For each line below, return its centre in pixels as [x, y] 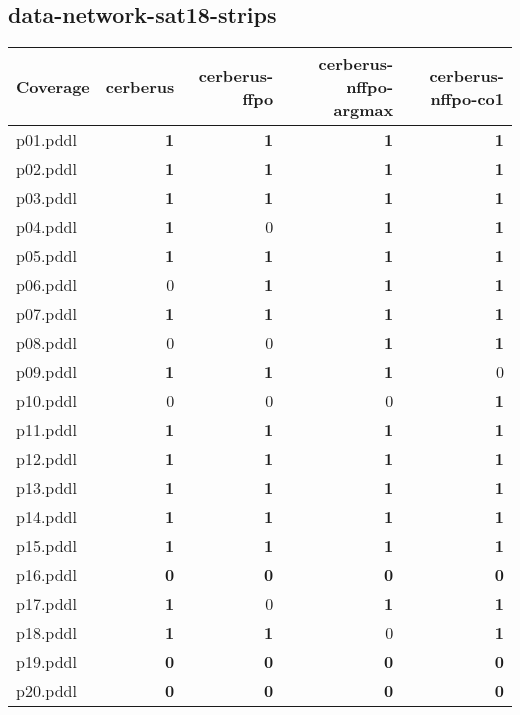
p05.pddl [46, 256]
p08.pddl [46, 343]
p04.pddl [46, 227]
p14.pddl [46, 517]
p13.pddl [46, 488]
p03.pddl [46, 198]
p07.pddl [46, 314]
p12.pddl [46, 459]
